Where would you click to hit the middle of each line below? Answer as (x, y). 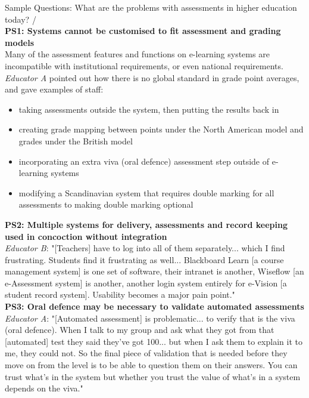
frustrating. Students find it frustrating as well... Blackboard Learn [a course (144, 259)
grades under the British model (76, 141)
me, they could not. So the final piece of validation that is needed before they (146, 353)
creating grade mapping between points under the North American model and (161, 129)
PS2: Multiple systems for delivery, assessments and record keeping (146, 224)
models (20, 42)
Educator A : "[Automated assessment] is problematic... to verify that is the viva (150, 318)
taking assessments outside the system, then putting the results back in (149, 109)
